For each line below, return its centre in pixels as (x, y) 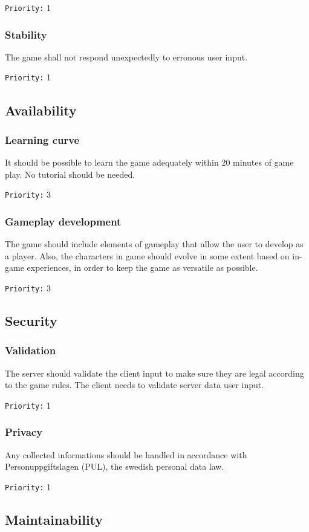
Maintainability (54, 519)
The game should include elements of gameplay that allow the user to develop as (154, 244)
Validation (31, 350)
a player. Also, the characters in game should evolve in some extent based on (147, 255)
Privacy (24, 432)
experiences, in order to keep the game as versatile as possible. (142, 268)
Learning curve (42, 139)
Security (31, 321)
